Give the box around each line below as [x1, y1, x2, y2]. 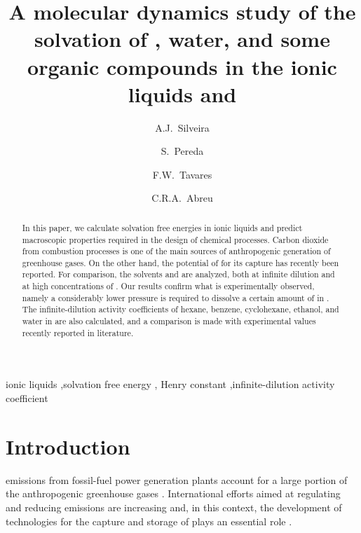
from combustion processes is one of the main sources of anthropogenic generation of [22, 245, 331, 257]
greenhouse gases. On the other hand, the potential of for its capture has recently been [22, 256, 339, 268]
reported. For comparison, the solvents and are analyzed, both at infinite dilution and [22, 268, 335, 280]
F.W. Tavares [152, 167, 212, 181]
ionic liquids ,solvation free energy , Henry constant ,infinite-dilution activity [6, 377, 335, 392]
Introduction [6, 431, 130, 460]
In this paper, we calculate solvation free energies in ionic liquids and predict [22, 221, 303, 233]
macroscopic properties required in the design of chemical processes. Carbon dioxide [22, 233, 329, 245]
